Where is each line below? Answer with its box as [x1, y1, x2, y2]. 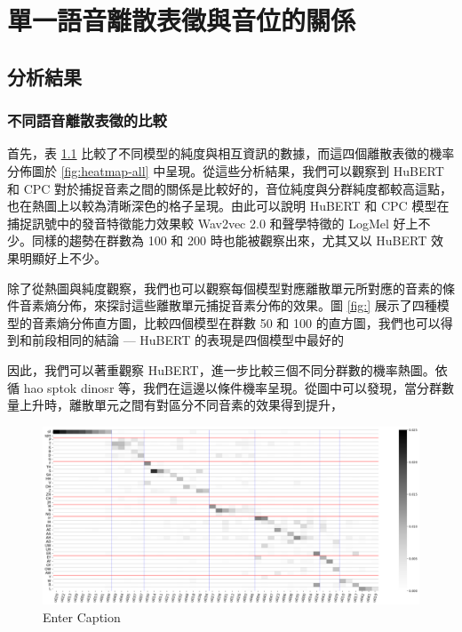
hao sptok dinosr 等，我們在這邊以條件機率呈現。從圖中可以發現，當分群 [23, 378, 442, 396]
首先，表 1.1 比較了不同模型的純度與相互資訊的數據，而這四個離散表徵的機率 [7, 144, 455, 163]
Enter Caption [43, 607, 121, 626]
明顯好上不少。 [19, 248, 107, 267]
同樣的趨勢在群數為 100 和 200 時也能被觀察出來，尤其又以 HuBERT [31, 231, 427, 250]
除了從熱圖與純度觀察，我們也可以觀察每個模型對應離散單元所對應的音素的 [7, 278, 442, 297]
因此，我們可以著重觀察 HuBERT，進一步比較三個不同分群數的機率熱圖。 [7, 360, 435, 379]
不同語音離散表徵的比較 [7, 109, 167, 132]
